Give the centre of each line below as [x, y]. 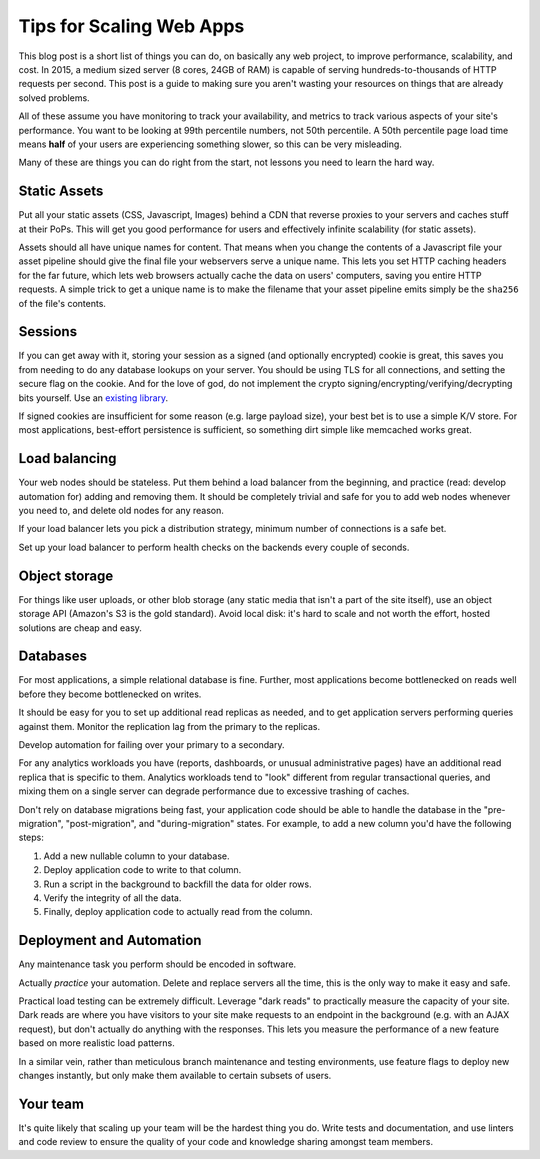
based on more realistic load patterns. [96, 1043]
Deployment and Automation [110, 940]
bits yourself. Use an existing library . [93, 397]
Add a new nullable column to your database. [136, 856]
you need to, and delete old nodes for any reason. [121, 511]
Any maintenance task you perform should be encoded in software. [157, 964]
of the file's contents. [62, 303]
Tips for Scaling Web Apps [131, 26]
